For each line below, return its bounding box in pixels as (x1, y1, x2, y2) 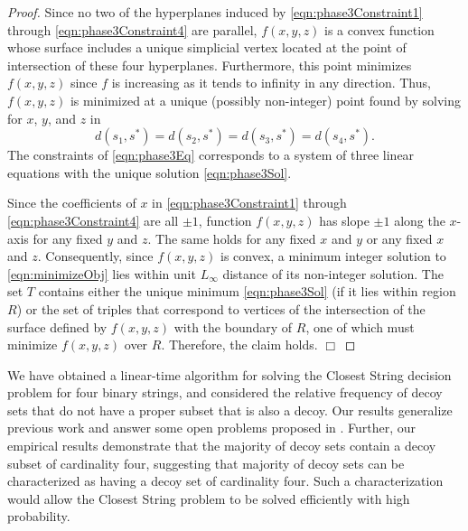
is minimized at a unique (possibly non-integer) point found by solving (70, 90, 461, 109)
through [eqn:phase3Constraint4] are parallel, (7, 20, 257, 39)
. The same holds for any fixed (147, 228, 316, 247)
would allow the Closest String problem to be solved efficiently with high (7, 489, 410, 508)
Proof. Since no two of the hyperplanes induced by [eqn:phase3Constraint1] (7, 3, 423, 21)
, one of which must (305, 317, 415, 336)
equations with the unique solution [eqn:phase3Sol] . (7, 163, 292, 182)
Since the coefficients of (7, 193, 136, 212)
